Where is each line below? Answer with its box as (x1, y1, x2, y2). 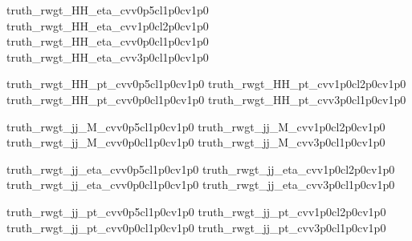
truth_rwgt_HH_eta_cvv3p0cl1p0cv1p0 (6, 48, 209, 65)
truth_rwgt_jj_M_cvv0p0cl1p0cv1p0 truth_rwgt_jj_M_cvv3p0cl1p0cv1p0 (6, 134, 385, 151)
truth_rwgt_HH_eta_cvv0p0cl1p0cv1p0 (6, 33, 209, 50)
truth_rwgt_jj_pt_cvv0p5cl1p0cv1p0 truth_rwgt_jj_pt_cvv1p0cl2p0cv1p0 (6, 203, 386, 219)
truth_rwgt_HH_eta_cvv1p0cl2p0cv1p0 (6, 17, 209, 34)
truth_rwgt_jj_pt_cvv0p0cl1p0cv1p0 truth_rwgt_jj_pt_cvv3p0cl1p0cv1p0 (6, 219, 386, 235)
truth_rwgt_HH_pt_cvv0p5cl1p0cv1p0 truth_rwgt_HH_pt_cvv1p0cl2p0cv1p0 (6, 75, 406, 92)
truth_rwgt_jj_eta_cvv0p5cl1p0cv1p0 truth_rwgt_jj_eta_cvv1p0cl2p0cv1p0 (6, 160, 395, 177)
